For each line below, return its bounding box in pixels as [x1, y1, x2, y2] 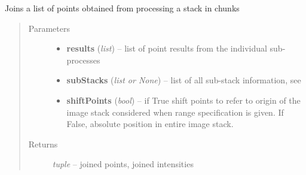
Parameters [28, 22, 70, 34]
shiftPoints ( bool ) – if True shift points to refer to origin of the [66, 93, 301, 106]
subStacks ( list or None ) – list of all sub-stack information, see [66, 74, 301, 86]
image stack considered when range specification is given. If [66, 105, 284, 118]
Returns [28, 137, 58, 150]
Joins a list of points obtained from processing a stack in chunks [5, 2, 240, 14]
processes [66, 53, 100, 66]
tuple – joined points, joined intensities [52, 158, 194, 170]
